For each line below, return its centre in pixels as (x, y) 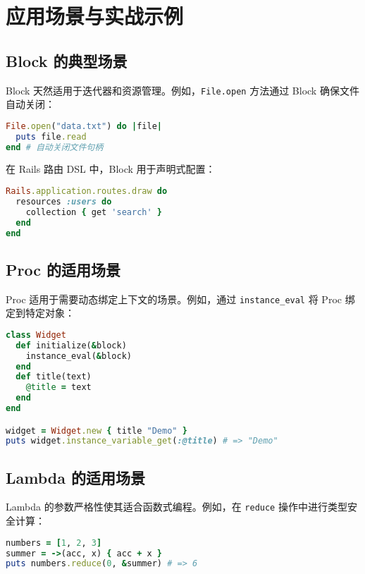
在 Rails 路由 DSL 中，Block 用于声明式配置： (111, 169)
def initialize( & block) (71, 345)
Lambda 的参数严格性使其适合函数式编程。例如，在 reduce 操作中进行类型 (177, 507)
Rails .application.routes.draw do (87, 191)
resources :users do (64, 201)
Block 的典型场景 (67, 60)
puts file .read (51, 136)
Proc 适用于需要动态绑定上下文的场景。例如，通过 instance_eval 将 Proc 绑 (180, 299)
